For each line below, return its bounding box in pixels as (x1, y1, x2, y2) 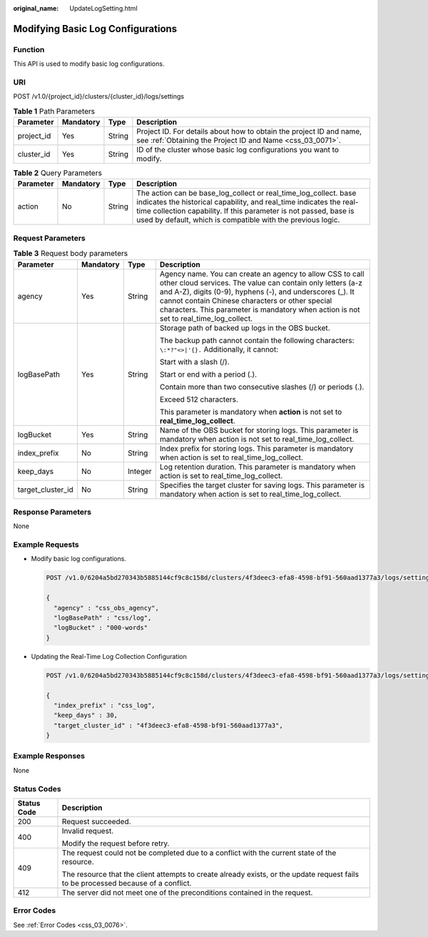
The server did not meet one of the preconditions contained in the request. (61, 887, 313, 897)
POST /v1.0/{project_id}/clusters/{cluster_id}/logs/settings (13, 92, 185, 101)
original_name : (13, 4, 59, 12)
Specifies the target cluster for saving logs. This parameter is (159, 480, 365, 490)
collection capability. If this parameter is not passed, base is (153, 206, 355, 216)
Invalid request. (61, 826, 114, 836)
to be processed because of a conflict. (61, 878, 192, 888)
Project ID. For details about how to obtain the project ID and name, (136, 127, 362, 137)
